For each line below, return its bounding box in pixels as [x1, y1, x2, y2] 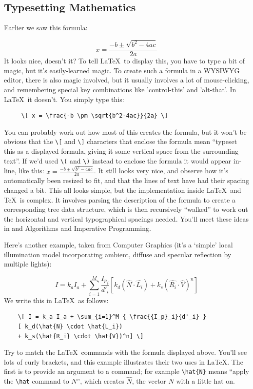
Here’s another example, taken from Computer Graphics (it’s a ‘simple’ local [4, 239, 233, 249]
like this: [19, 165, 44, 176]
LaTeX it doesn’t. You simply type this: [4, 94, 124, 104]
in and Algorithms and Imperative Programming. [4, 223, 151, 233]
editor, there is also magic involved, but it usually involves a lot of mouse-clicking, [4, 75, 249, 85]
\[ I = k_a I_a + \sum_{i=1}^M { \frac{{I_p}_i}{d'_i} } [18, 313, 207, 321]
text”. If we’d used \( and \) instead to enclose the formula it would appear [4, 155, 232, 165]
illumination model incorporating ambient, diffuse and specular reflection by [4, 249, 232, 259]
